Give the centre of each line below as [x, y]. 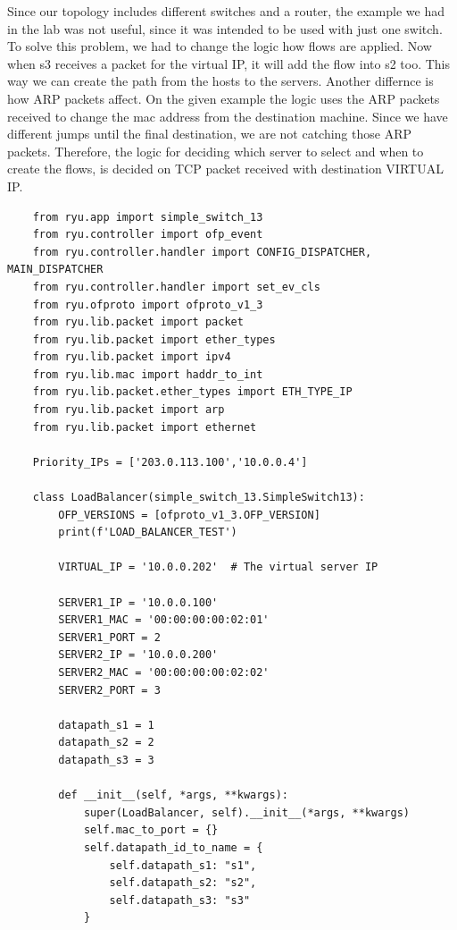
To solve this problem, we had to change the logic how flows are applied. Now [220, 46]
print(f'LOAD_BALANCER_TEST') [148, 533]
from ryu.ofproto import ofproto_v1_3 [148, 304]
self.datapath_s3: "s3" [180, 900]
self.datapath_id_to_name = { [173, 847]
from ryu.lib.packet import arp [129, 410]
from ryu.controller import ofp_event [148, 235]
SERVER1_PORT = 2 [109, 637]
